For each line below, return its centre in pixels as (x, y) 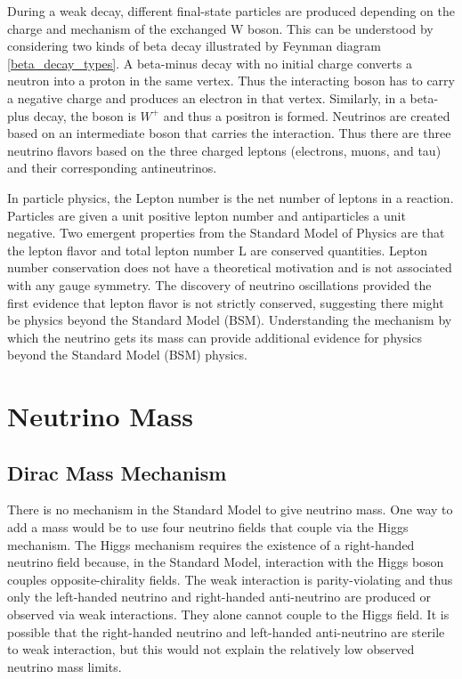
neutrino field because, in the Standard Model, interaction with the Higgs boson (226, 562)
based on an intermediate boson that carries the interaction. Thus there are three (229, 133)
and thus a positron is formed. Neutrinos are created (307, 115)
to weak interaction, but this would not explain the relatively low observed (211, 649)
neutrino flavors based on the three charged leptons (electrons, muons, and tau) (224, 150)
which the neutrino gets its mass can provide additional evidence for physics (215, 337)
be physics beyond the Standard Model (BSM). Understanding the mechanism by (230, 320)
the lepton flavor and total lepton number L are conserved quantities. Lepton (218, 250)
